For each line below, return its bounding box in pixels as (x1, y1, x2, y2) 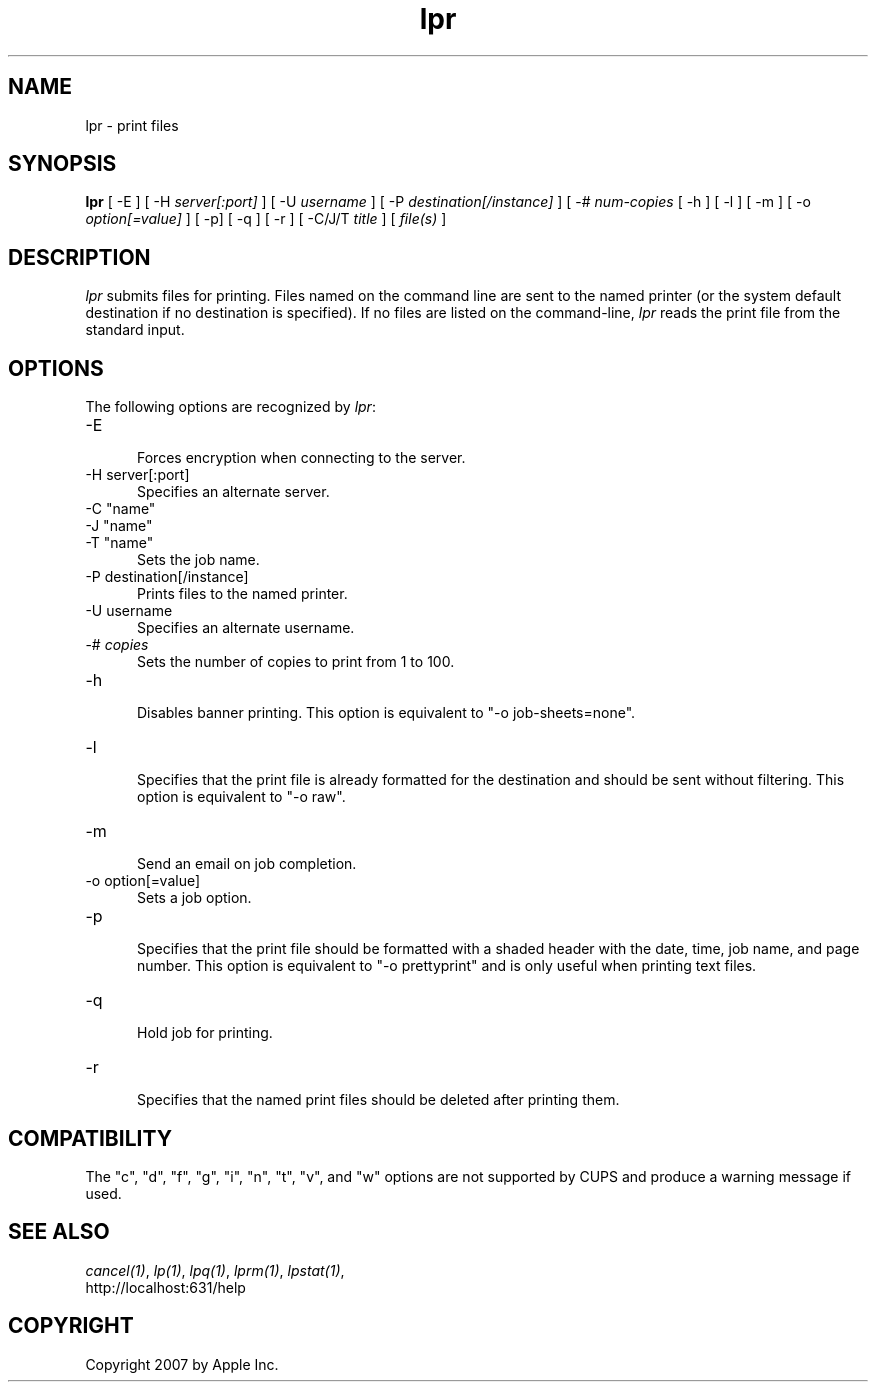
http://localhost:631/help (85, 1278, 246, 1296)
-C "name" (85, 500, 156, 518)
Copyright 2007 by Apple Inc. (85, 1355, 279, 1373)
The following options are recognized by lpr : (85, 398, 376, 416)
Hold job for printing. (137, 1024, 273, 1042)
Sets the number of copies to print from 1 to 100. (137, 653, 455, 671)
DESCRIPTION (8, 244, 151, 270)
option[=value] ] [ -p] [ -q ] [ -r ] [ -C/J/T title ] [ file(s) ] (85, 210, 447, 228)
